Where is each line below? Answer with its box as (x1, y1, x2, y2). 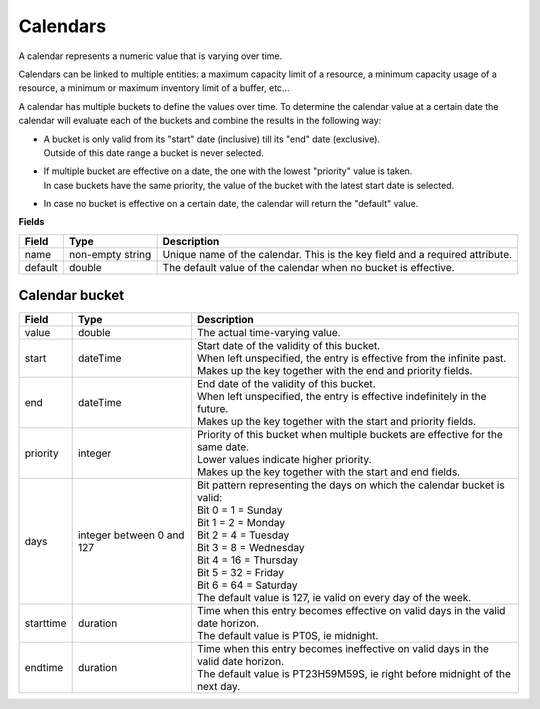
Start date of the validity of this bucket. (196, 339, 381, 353)
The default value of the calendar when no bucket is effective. (162, 260, 455, 274)
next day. (196, 680, 241, 694)
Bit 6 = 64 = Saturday (196, 578, 299, 592)
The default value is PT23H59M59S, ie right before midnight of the (196, 667, 512, 681)
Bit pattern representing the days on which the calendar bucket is (196, 478, 505, 492)
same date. (196, 440, 250, 454)
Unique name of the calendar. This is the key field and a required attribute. (162, 247, 513, 261)
